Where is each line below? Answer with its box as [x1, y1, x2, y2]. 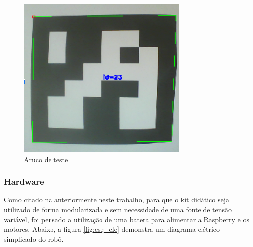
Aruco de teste [24, 154, 68, 164]
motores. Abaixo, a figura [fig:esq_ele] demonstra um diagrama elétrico [4, 224, 220, 234]
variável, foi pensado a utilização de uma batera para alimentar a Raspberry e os [4, 214, 249, 224]
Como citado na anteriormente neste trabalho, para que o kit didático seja [4, 195, 229, 205]
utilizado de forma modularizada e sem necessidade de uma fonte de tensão [4, 204, 232, 214]
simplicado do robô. [4, 233, 64, 244]
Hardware [4, 175, 44, 188]
